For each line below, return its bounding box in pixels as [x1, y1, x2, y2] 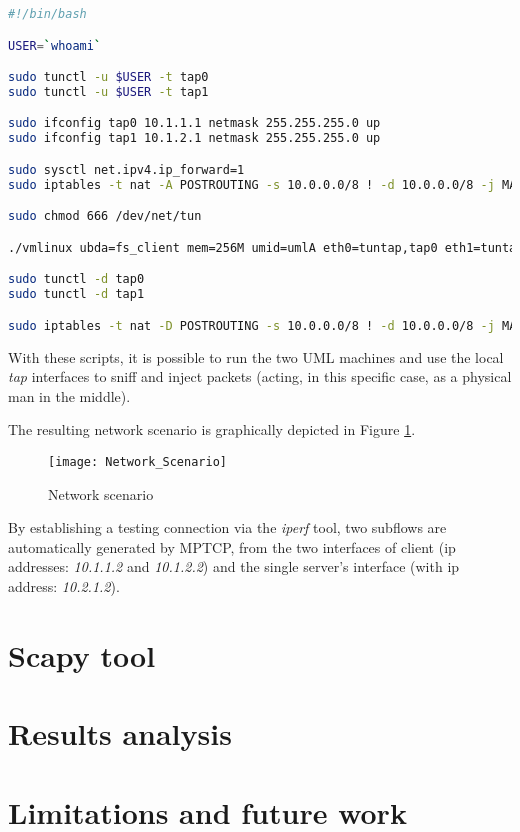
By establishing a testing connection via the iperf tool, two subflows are [8, 517, 447, 538]
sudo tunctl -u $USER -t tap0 [8, 70, 209, 85]
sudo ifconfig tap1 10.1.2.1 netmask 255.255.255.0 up [8, 131, 381, 146]
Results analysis [8, 713, 232, 754]
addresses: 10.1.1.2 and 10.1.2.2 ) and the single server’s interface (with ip [8, 556, 460, 577]
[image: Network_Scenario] [48, 455, 227, 469]
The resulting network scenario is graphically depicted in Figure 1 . [8, 419, 416, 440]
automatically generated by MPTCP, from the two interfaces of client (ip [8, 536, 456, 557]
